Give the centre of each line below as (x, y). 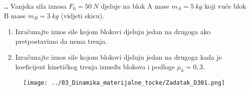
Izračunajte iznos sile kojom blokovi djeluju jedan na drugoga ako (113, 32)
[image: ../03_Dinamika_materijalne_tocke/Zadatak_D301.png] (124, 83)
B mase (15, 15)
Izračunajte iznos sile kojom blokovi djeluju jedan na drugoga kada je (118, 57)
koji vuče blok (225, 6)
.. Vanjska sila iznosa (35, 6)
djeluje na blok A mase (135, 6)
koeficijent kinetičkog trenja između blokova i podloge (95, 66)
